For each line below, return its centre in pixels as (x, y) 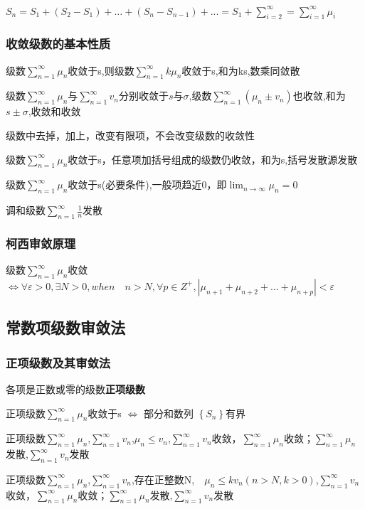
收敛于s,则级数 (101, 70)
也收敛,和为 (319, 96)
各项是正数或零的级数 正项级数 (75, 389)
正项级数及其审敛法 (58, 362)
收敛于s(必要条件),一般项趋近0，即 (147, 184)
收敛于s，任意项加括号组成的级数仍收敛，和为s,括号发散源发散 (213, 159)
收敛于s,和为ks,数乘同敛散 (241, 70)
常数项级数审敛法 (65, 327)
